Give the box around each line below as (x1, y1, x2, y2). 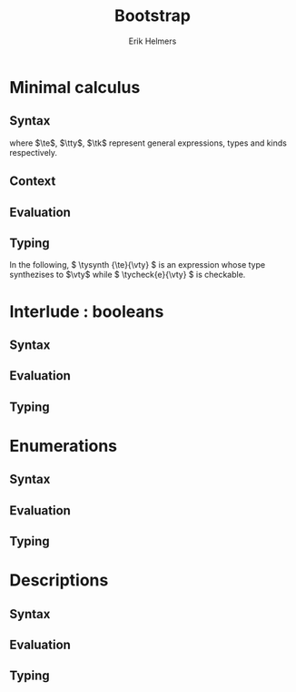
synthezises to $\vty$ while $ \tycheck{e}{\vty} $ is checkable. (9, 270, 246, 280)
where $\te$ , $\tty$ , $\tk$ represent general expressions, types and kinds (9, 137, 288, 148)
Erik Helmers (128, 36, 177, 46)
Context (9, 174, 56, 189)
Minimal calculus (9, 76, 141, 97)
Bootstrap (114, 5, 191, 26)
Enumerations (9, 435, 118, 456)
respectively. (9, 147, 57, 158)
